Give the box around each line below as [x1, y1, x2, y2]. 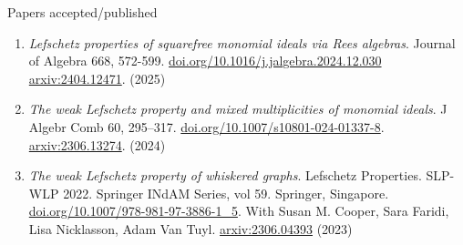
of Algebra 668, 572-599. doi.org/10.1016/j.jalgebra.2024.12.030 [28, 51, 382, 70]
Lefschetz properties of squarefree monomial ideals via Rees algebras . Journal [28, 33, 456, 52]
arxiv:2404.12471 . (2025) [28, 68, 166, 87]
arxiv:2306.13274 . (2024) [28, 135, 166, 154]
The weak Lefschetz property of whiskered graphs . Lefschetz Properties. [28, 166, 422, 185]
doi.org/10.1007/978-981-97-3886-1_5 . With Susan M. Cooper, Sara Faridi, [28, 201, 449, 220]
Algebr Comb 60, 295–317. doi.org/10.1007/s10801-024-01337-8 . [28, 117, 385, 136]
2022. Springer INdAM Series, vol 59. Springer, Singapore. [63, 183, 389, 202]
